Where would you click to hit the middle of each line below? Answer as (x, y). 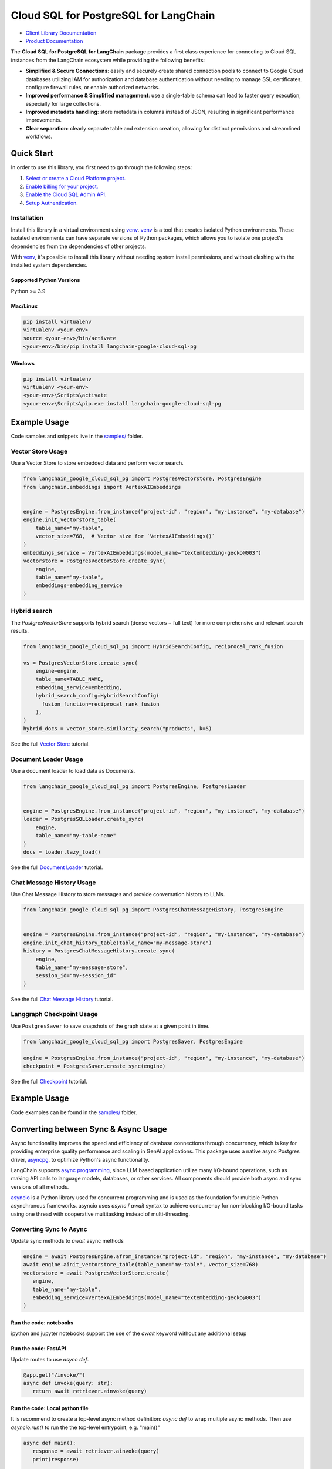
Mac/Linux (24, 306)
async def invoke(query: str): (68, 1383)
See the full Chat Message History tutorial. (62, 999)
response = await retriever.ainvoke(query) (96, 1451)
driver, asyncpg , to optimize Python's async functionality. (80, 1159)
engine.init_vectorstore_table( (70, 520)
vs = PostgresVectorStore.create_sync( (80, 663)
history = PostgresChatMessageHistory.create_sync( (99, 951)
